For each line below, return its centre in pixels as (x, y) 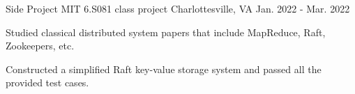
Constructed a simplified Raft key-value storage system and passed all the (164, 69)
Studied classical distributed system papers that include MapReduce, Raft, (166, 32)
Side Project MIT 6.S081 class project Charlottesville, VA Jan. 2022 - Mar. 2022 (178, 8)
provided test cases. (47, 83)
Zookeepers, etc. (40, 46)
